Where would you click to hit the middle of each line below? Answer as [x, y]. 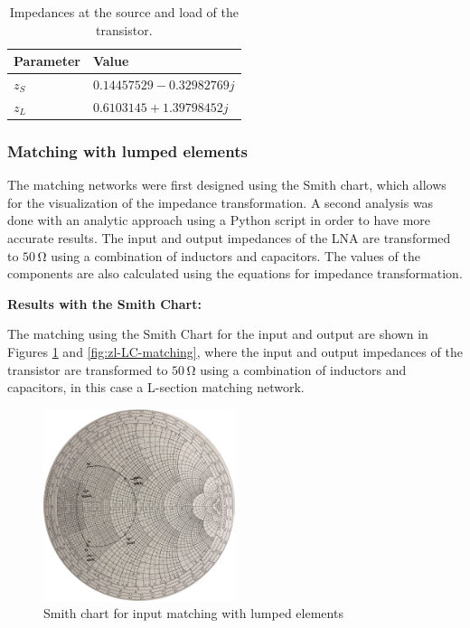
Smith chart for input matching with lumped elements [193, 613]
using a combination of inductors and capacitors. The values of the [235, 255]
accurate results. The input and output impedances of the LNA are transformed [229, 237]
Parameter [47, 61]
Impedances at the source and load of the [124, 12]
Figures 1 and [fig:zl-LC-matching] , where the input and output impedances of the [235, 351]
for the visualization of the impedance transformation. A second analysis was [221, 202]
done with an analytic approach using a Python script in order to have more [219, 220]
